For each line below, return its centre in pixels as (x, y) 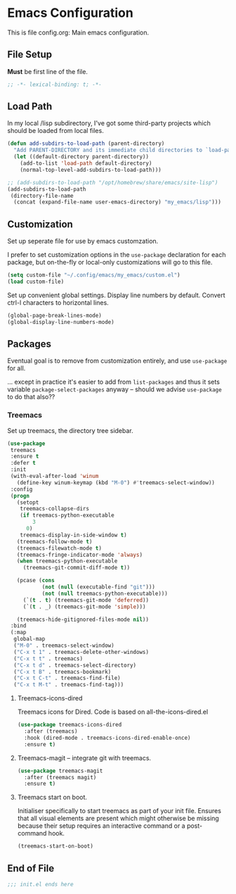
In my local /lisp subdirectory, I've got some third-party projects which (109, 123)
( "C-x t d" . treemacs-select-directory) (75, 665)
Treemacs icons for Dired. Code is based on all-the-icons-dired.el (113, 712)
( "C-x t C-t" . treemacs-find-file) (67, 678)
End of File (31, 868)
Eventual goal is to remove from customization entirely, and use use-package (117, 361)
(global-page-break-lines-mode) (54, 315)
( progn (20, 496)
